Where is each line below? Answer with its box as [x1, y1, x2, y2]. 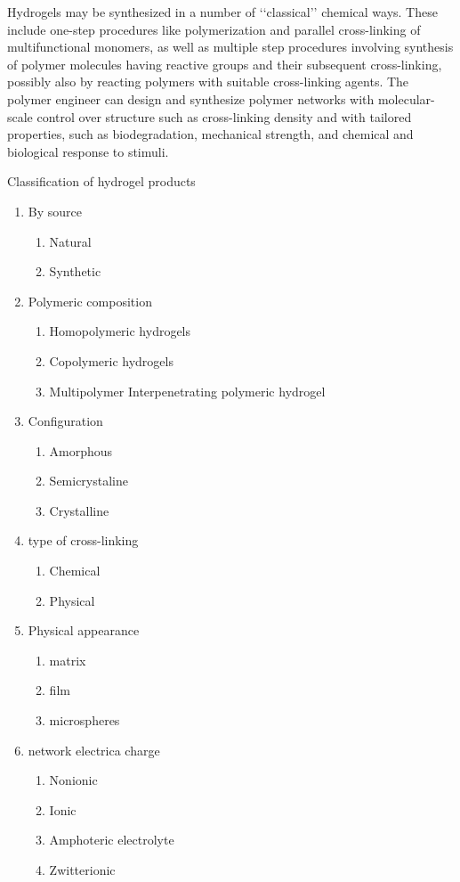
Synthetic [49, 262, 101, 281]
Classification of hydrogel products [7, 172, 196, 191]
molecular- [377, 89, 435, 108]
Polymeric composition [28, 291, 152, 310]
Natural [49, 232, 92, 250]
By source [28, 201, 82, 220]
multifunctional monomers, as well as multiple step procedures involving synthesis [7, 37, 454, 56]
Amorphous [49, 441, 113, 460]
